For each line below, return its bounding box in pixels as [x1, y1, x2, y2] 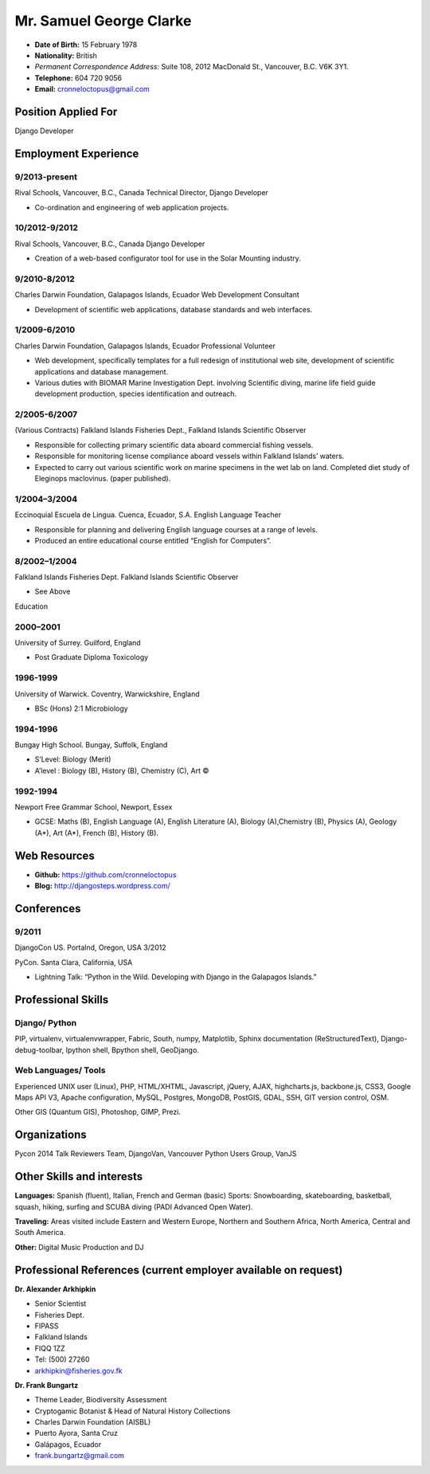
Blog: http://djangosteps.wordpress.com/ [34, 881, 170, 891]
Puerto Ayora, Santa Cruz [34, 1429, 119, 1438]
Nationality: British [34, 50, 97, 60]
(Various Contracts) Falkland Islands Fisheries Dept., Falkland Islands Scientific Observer [14, 425, 307, 435]
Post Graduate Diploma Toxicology [34, 653, 149, 662]
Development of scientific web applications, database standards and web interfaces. [34, 304, 313, 314]
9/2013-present [14, 171, 77, 182]
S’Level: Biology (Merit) [34, 755, 111, 764]
